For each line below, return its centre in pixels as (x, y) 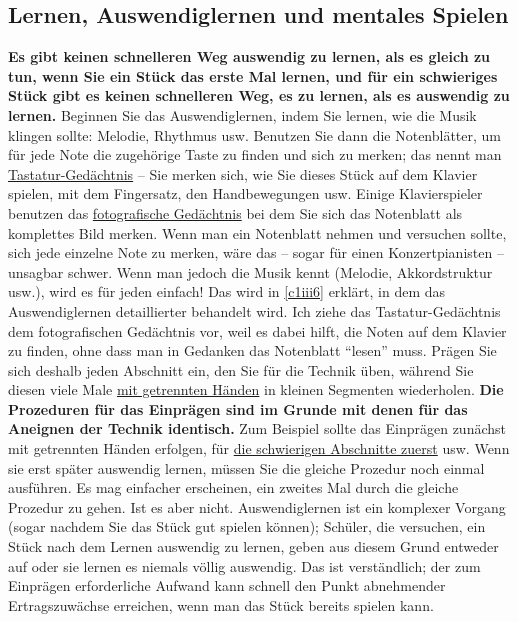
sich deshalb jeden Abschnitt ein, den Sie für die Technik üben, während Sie (241, 369)
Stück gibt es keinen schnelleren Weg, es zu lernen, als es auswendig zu (259, 95)
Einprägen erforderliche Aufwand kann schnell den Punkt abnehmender (227, 585)
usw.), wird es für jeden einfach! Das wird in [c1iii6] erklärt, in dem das (227, 291)
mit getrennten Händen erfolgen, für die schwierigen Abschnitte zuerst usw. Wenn (259, 448)
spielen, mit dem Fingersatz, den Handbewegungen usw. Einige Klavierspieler (245, 193)
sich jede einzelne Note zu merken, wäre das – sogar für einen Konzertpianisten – (256, 252)
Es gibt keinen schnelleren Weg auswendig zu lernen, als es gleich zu (249, 56)
